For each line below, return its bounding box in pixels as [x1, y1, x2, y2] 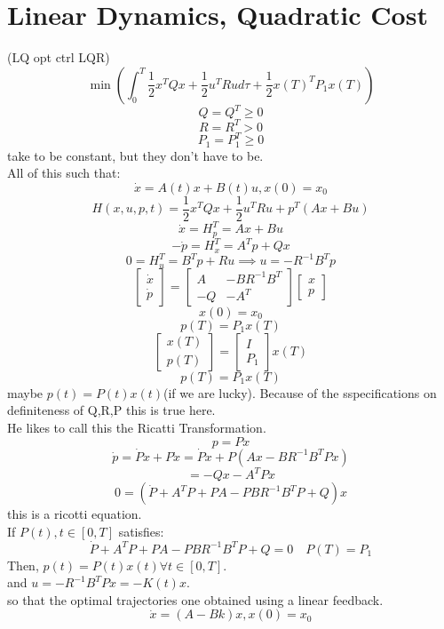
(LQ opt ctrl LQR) [7, 48, 110, 67]
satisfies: [118, 522, 164, 540]
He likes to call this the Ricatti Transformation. [7, 418, 266, 436]
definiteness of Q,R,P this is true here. [7, 401, 216, 419]
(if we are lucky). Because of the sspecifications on [163, 383, 437, 402]
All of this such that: [7, 163, 121, 182]
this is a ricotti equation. [7, 505, 142, 523]
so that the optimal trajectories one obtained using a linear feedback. [7, 590, 384, 609]
